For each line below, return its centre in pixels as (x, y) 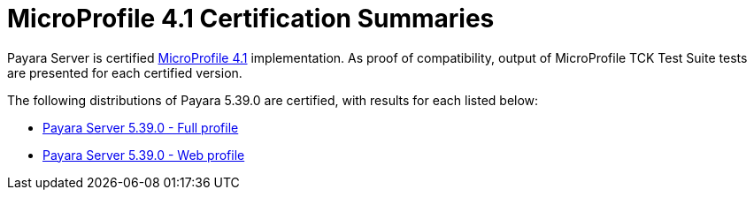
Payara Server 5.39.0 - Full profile (141, 127)
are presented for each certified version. (125, 72)
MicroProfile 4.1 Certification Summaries (251, 19)
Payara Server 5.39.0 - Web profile (144, 155)
